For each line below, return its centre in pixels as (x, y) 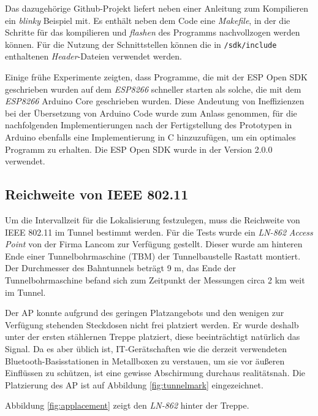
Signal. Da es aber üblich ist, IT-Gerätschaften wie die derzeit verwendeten (146, 348)
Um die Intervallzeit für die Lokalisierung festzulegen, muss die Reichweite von (153, 219)
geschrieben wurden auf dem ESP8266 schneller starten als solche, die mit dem (153, 89)
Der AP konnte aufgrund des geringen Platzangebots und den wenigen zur (145, 313)
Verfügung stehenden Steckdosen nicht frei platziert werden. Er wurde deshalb (152, 324)
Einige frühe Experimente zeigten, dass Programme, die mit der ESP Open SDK (156, 77)
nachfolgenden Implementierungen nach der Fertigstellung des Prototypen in (149, 125)
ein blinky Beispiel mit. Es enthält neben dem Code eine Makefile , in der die (148, 20)
